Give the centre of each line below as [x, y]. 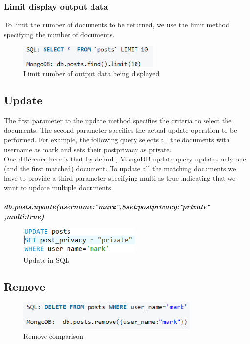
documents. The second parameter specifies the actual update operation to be [121, 130]
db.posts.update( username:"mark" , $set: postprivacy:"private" [107, 207]
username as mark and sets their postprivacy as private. [88, 149]
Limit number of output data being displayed [91, 74]
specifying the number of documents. [59, 34]
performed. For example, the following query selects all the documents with [117, 140]
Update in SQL [46, 260]
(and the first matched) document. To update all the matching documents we [120, 168]
